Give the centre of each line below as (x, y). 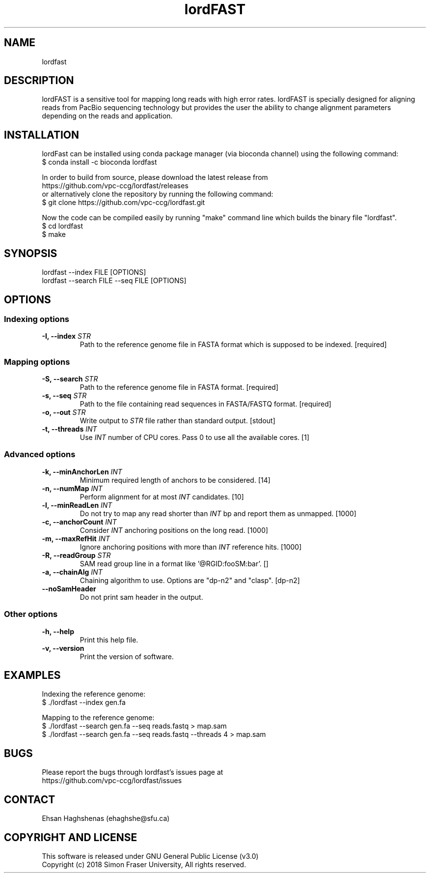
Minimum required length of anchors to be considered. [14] (175, 480)
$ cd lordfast (63, 226)
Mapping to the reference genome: (98, 718)
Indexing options (37, 319)
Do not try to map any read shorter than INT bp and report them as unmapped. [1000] (218, 513)
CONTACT (30, 799)
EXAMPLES (32, 675)
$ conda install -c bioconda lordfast (99, 162)
